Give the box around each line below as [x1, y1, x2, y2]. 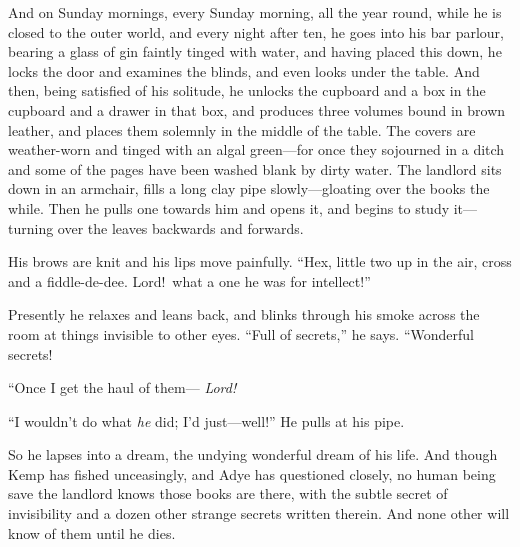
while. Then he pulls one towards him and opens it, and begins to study [8, 197, 450, 218]
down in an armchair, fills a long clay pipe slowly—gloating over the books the [8, 178, 490, 199]
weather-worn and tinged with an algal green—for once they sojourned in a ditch [8, 139, 505, 160]
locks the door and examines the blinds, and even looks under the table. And [8, 60, 480, 81]
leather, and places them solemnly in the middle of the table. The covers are [8, 119, 476, 140]
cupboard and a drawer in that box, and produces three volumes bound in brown [8, 99, 506, 120]
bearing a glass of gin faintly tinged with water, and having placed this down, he [8, 41, 502, 62]
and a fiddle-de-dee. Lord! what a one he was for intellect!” [8, 270, 371, 291]
